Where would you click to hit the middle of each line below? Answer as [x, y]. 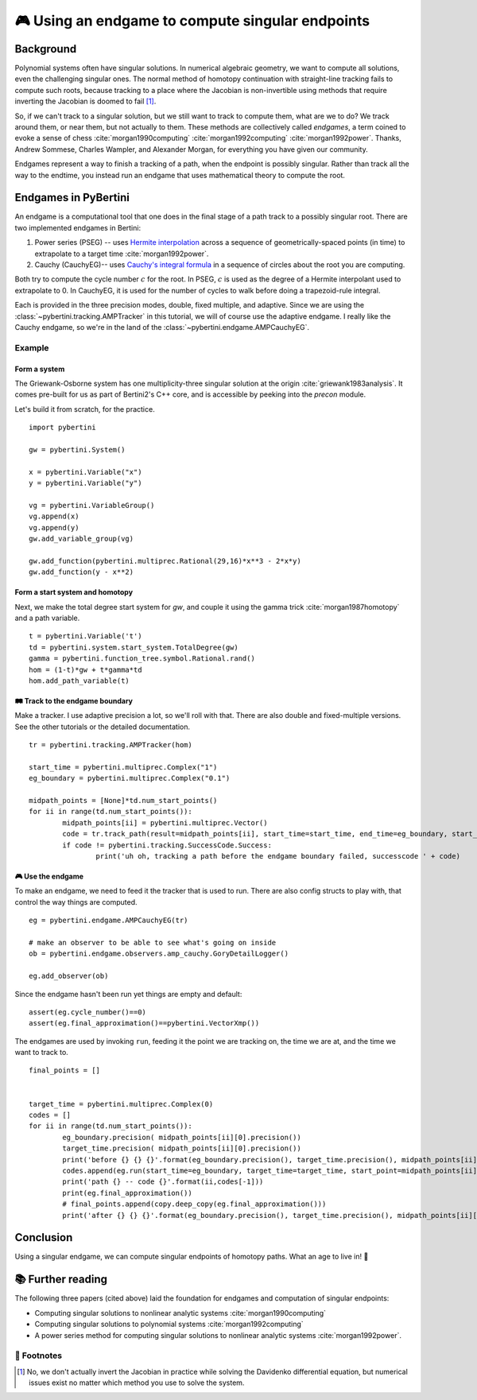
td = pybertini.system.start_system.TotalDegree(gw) [134, 647]
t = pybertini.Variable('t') [85, 636]
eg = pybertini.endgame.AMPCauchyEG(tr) [109, 921]
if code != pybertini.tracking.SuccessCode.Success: [167, 845]
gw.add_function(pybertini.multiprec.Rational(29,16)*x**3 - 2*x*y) [165, 561]
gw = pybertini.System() [77, 450]
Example [32, 347]
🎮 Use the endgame [49, 876]
